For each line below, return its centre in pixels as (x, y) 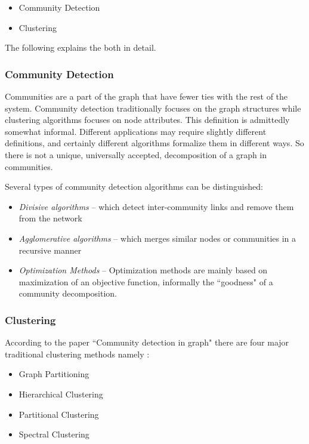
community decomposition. (68, 293)
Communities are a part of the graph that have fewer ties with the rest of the (146, 96)
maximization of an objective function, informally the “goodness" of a (146, 281)
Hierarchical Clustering (61, 394)
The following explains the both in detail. (81, 47)
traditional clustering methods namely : (77, 354)
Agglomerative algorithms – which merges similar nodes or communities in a (157, 238)
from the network (50, 218)
